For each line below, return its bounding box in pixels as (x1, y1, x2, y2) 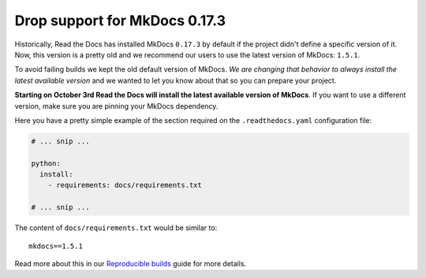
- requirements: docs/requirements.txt (47, 181, 203, 190)
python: (31, 158, 61, 168)
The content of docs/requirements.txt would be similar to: (14, 223, 218, 232)
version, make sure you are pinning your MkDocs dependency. (14, 101, 219, 110)
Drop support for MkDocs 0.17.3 (14, 12, 226, 29)
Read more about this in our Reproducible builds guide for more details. (14, 258, 247, 268)
